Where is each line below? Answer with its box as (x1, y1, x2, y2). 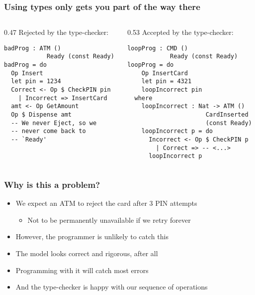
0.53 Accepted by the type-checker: (127, 27, 234, 37)
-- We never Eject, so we (11, 119, 97, 127)
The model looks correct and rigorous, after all (15, 248, 158, 258)
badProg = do (4, 61, 47, 69)
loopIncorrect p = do (141, 128, 213, 135)
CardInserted (205, 111, 249, 119)
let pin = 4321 (141, 78, 192, 85)
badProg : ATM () (4, 44, 61, 52)
